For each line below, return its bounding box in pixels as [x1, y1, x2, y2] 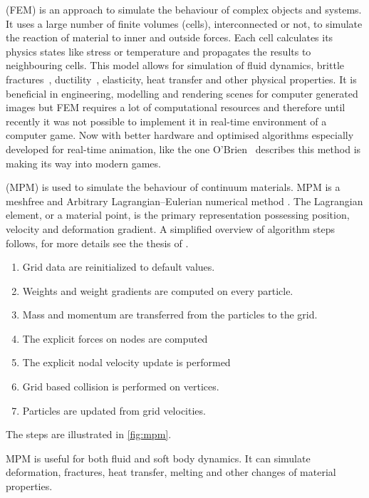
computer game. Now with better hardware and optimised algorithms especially [6, 128, 354, 142]
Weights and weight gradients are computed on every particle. [22, 283, 293, 298]
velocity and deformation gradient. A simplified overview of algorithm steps [6, 221, 336, 236]
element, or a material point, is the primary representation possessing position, [6, 207, 350, 222]
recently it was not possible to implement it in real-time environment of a [6, 113, 327, 128]
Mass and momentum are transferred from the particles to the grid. [22, 307, 318, 322]
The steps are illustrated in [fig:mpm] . [6, 427, 172, 442]
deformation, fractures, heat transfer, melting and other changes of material [6, 465, 336, 479]
